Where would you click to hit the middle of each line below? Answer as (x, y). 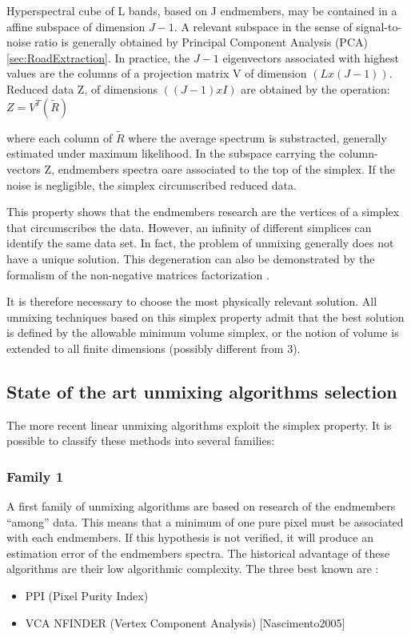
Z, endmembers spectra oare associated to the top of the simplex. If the (219, 168)
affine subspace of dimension (76, 26)
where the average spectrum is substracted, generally (257, 137)
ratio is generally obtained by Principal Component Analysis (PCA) (201, 42)
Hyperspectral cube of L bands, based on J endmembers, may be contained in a (202, 10)
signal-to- (379, 26)
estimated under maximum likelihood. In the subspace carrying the (171, 153)
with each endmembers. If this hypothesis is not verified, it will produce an (190, 537)
